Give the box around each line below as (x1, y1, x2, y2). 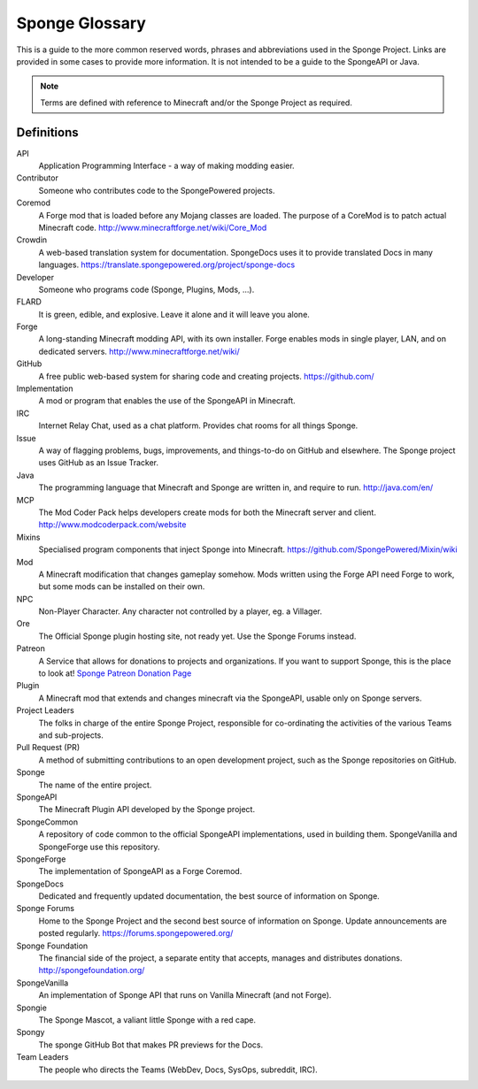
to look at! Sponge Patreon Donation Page (38, 668, 192, 679)
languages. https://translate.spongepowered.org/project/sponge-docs (38, 259, 296, 270)
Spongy (16, 1027, 45, 1038)
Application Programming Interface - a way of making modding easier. (38, 160, 296, 172)
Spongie (16, 1002, 48, 1013)
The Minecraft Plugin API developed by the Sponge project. (38, 804, 256, 815)
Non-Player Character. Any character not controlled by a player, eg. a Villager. (38, 606, 323, 617)
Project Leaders (16, 705, 74, 716)
